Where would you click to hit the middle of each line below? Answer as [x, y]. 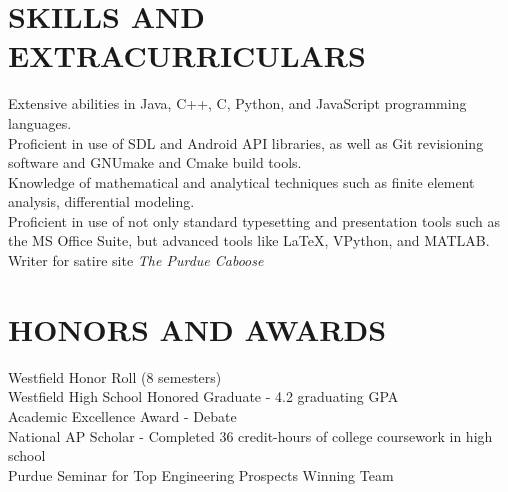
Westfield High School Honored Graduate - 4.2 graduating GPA [203, 396]
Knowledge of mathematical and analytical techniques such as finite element [241, 181]
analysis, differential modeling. [101, 201]
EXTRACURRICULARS [187, 55]
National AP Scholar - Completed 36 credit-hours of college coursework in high [250, 435]
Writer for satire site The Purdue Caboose [136, 260]
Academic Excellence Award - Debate [122, 415]
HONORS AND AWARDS [197, 328]
